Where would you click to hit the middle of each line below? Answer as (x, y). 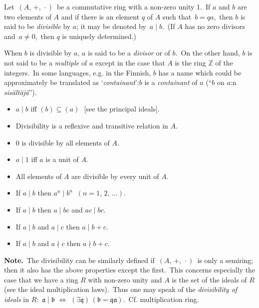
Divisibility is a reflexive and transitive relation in (92, 125)
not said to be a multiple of (46, 62)
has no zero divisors (215, 26)
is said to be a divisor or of (129, 53)
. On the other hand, (208, 53)
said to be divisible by (37, 26)
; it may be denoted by (111, 26)
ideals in (16, 299)
